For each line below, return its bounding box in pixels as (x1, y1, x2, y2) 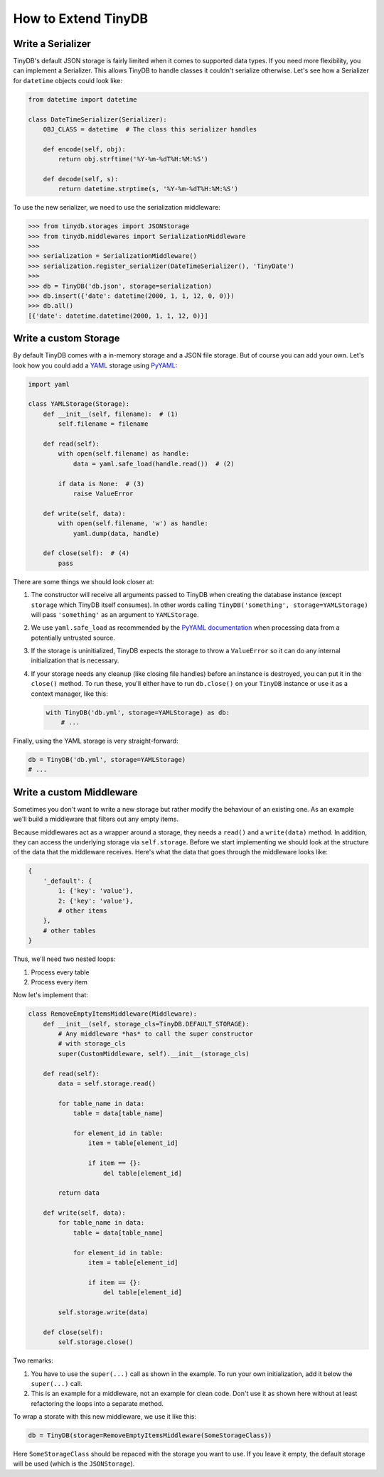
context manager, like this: (31, 689, 108, 698)
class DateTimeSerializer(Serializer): (28, 115, 167, 124)
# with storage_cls (58, 1040, 126, 1048)
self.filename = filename (58, 420, 149, 428)
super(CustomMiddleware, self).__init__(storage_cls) (58, 1049, 250, 1058)
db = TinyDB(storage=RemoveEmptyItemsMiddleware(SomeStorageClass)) (28, 1432, 272, 1439)
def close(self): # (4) (43, 549, 130, 557)
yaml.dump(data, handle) (73, 530, 160, 537)
